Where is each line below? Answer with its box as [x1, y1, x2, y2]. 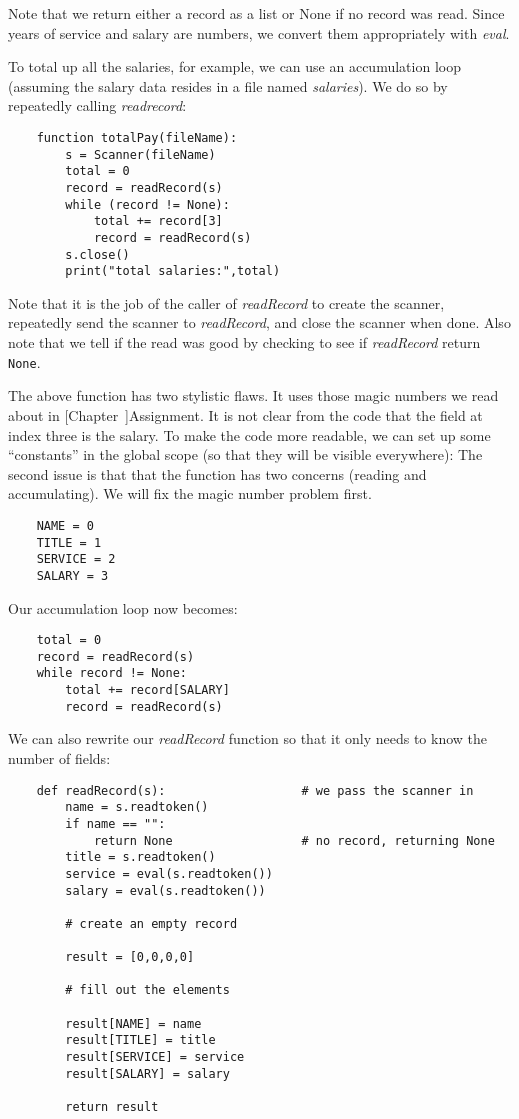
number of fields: [8, 747, 111, 768]
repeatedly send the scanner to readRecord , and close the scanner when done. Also [8, 312, 511, 333]
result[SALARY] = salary [65, 1066, 230, 1081]
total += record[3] [93, 214, 223, 229]
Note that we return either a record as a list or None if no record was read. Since [8, 3, 505, 23]
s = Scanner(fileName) [65, 147, 216, 162]
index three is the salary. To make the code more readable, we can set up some [8, 424, 491, 445]
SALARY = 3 [36, 568, 109, 583]
